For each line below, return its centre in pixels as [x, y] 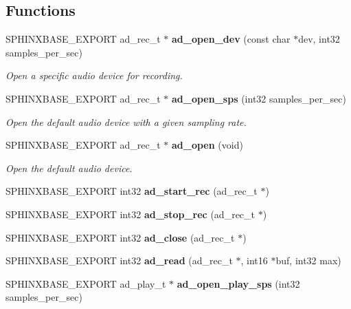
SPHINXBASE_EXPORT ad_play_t [86, 283]
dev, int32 [319, 39]
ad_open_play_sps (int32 [238, 283]
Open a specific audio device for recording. [94, 75]
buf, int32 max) [308, 260]
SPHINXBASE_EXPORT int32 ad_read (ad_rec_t [119, 260]
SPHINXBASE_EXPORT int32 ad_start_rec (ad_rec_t [132, 191]
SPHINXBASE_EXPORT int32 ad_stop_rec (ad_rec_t [131, 214]
